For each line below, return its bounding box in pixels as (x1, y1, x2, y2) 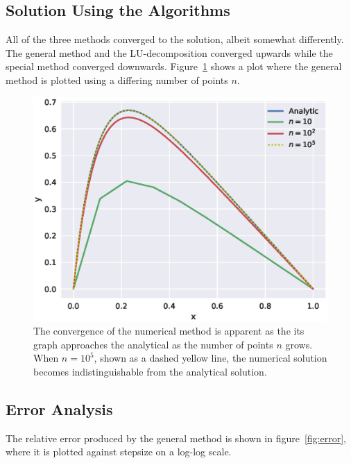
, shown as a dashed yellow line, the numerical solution (94, 351, 327, 365)
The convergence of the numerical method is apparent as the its (33, 323, 305, 338)
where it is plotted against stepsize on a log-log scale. (6, 444, 232, 459)
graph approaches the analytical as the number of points (33, 337, 273, 351)
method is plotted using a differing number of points (6, 72, 228, 87)
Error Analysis (6, 398, 113, 419)
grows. (285, 337, 313, 351)
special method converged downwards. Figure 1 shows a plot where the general (6, 59, 342, 74)
